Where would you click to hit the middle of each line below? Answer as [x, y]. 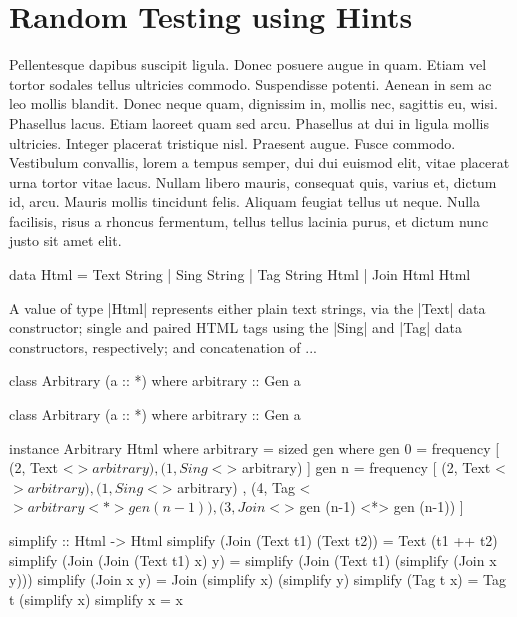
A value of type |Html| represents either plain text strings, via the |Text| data [247, 307]
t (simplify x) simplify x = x [96, 598]
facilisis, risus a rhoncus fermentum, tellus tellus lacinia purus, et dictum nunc [249, 220]
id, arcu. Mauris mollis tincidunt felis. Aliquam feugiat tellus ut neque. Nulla [245, 201]
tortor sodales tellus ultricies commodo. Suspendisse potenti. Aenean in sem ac [250, 83]
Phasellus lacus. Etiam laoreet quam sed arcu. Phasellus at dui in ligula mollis [249, 122]
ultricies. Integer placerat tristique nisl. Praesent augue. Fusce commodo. [232, 142]
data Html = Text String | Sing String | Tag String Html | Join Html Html [240, 274]
